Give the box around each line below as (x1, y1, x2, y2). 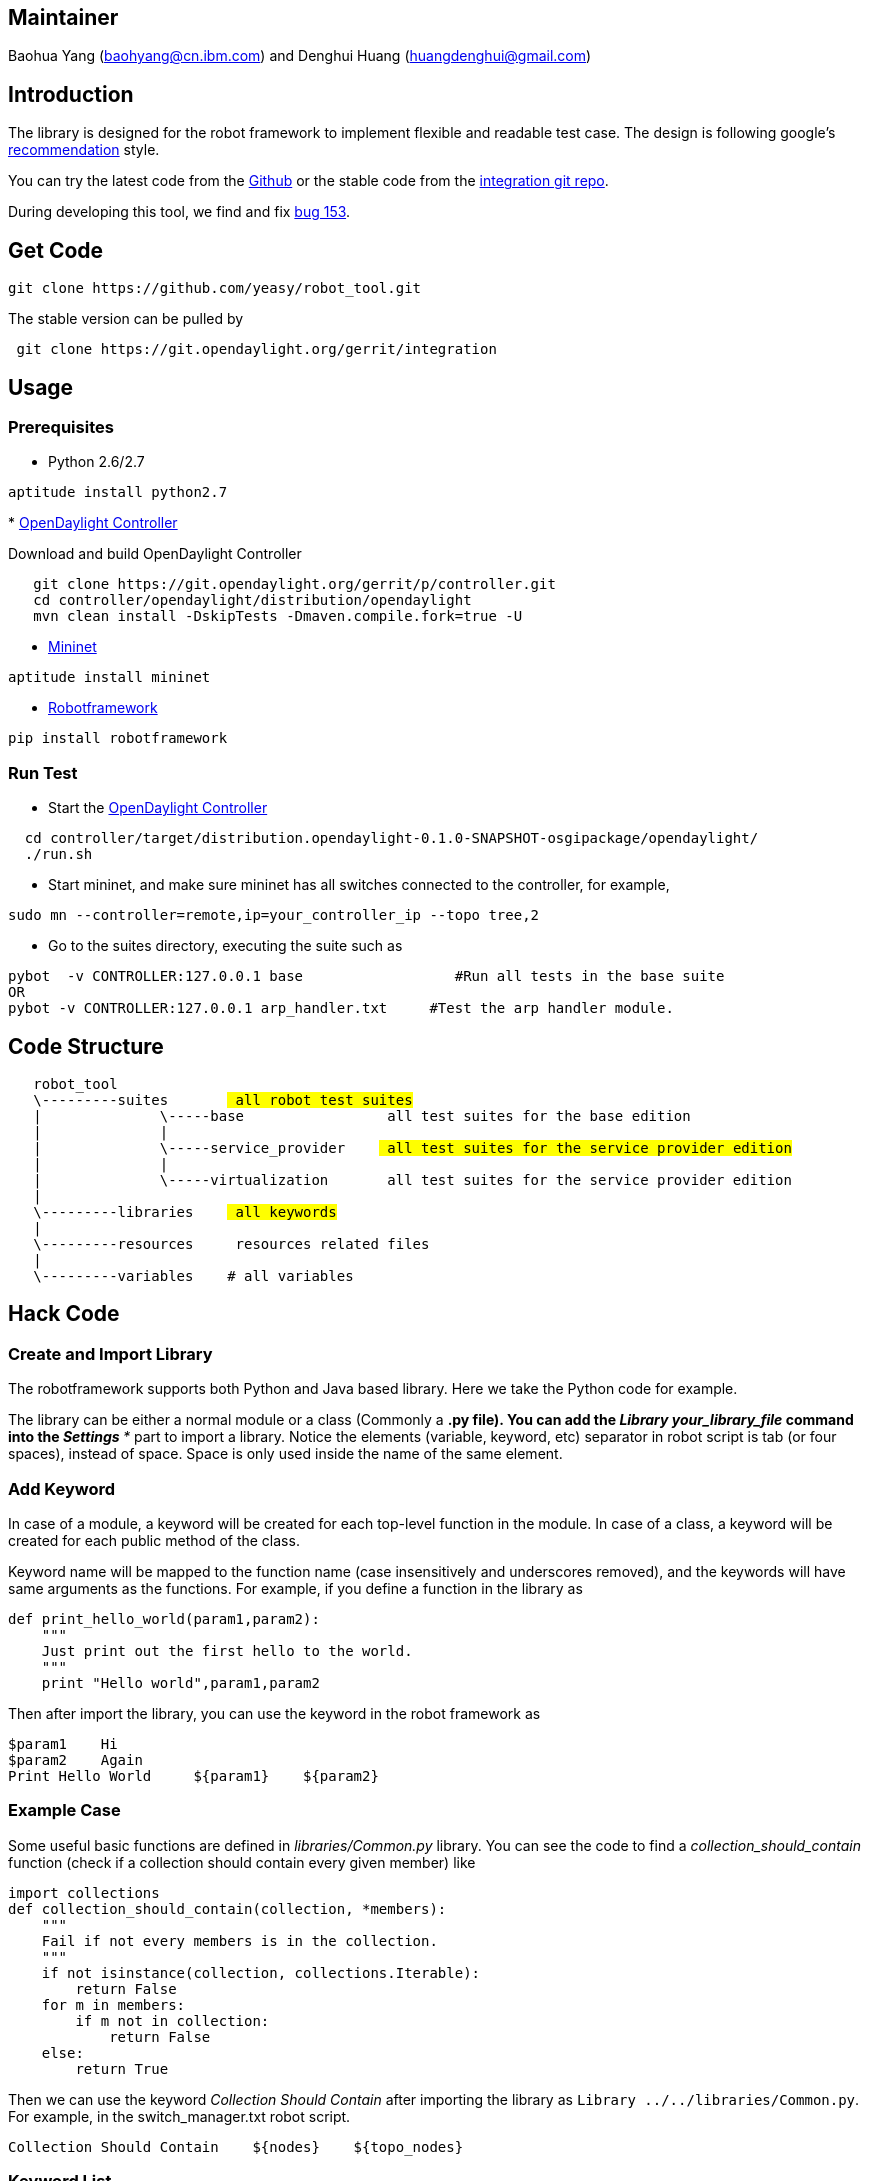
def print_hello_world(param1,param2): (8, 1610, 320, 1627)
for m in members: (41, 1996, 186, 2013)
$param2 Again (8, 1751, 143, 1768)
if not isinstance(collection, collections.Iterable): (41, 1964, 481, 1981)
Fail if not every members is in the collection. (41, 1932, 438, 1949)
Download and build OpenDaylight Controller (8, 545, 302, 563)
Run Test (8, 762, 78, 783)
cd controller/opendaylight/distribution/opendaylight (33, 592, 472, 609)
